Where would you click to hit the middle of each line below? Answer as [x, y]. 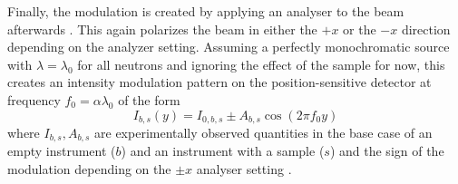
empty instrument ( [62, 151]
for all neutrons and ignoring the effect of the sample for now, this [261, 64]
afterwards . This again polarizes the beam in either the [162, 29]
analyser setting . [244, 169]
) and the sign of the [387, 151]
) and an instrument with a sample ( [223, 151]
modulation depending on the [89, 169]
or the [360, 29]
